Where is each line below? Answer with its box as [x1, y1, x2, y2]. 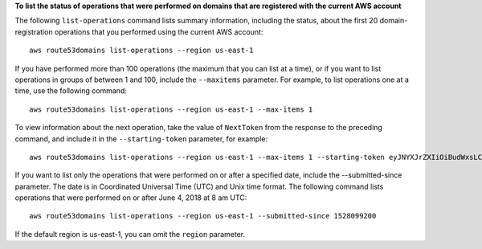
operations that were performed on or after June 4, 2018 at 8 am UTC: [14, 193, 247, 202]
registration [14, 27, 53, 36]
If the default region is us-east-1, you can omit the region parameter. [14, 229, 245, 239]
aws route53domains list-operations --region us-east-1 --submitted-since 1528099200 [29, 211, 377, 221]
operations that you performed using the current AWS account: [54, 27, 263, 36]
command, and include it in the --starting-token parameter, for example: [14, 133, 268, 144]
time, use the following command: [14, 86, 128, 96]
